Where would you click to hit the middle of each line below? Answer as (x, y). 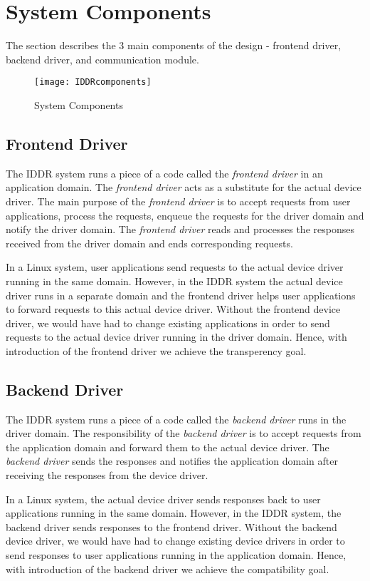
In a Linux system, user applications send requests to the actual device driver (175, 267)
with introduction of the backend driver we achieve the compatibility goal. (168, 569)
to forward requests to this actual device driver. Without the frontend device (173, 309)
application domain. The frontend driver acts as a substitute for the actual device (184, 187)
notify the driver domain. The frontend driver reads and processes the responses (180, 229)
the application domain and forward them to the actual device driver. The (168, 447)
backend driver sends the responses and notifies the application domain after (172, 461)
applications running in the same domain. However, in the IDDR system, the (174, 513)
